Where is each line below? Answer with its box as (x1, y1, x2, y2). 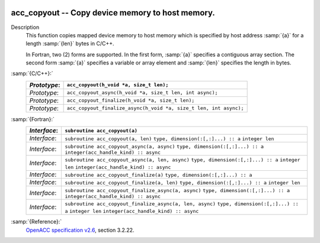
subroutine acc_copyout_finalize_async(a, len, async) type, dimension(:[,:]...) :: (65, 201, 299, 207)
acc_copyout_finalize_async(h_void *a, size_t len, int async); (66, 105, 244, 112)
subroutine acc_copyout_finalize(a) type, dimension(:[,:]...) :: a (65, 172, 252, 179)
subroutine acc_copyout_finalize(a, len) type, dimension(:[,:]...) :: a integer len (65, 180, 300, 186)
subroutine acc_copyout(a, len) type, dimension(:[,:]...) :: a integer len (65, 136, 274, 142)
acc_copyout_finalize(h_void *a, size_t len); (66, 98, 195, 103)
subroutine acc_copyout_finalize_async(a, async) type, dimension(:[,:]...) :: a (65, 187, 290, 194)
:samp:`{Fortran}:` (11, 115, 55, 122)
